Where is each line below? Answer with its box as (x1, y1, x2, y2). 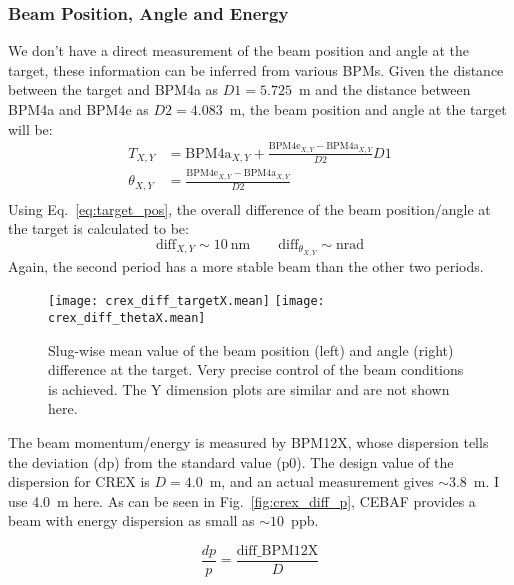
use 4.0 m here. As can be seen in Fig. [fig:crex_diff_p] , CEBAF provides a (8, 490, 476, 511)
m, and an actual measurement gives (209, 471, 434, 492)
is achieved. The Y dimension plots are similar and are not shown (48, 378, 450, 399)
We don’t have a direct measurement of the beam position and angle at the (8, 40, 470, 61)
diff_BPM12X (236, 543, 319, 558)
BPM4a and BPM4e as (8, 99, 149, 119)
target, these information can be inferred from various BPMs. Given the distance (8, 59, 504, 80)
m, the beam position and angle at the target (229, 99, 507, 119)
